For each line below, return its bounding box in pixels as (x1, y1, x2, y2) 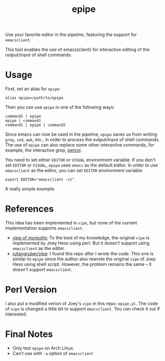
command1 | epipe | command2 (5, 123, 66, 128)
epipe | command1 (5, 118, 41, 123)
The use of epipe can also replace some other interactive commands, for (5, 142, 155, 148)
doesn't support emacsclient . (12, 267, 73, 273)
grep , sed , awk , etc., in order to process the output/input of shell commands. (5, 137, 160, 143)
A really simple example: (5, 186, 56, 192)
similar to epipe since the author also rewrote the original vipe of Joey (12, 256, 156, 262)
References (5, 203, 54, 215)
